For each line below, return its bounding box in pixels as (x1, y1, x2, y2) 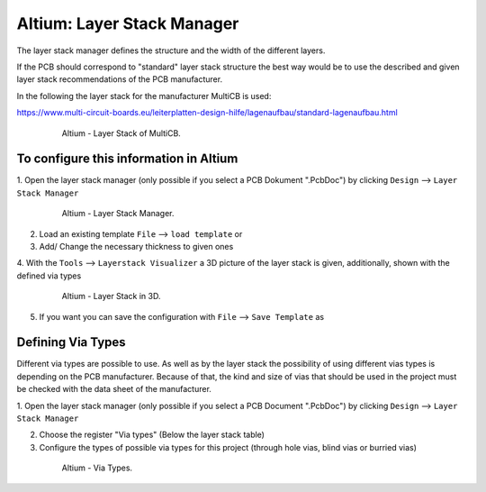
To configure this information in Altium (16, 151, 238, 167)
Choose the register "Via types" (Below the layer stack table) (39, 429, 265, 441)
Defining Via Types (16, 334, 126, 351)
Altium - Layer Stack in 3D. (61, 291, 161, 302)
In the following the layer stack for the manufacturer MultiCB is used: (16, 90, 272, 101)
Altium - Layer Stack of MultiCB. (61, 127, 182, 139)
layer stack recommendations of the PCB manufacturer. (16, 74, 223, 85)
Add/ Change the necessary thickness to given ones (39, 241, 234, 251)
